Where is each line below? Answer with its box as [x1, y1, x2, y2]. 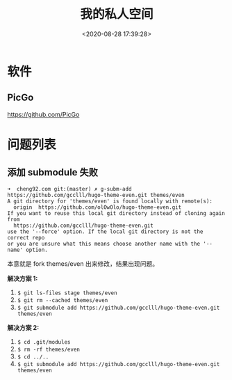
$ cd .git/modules [17, 338, 71, 345]
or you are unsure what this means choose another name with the [7, 240, 200, 247]
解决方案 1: [7, 274, 38, 283]
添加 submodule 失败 [7, 166, 99, 178]
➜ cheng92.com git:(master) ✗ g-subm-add [7, 185, 132, 192]
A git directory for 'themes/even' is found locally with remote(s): [7, 198, 213, 205]
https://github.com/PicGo [7, 110, 80, 118]
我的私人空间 [79, 6, 154, 22]
